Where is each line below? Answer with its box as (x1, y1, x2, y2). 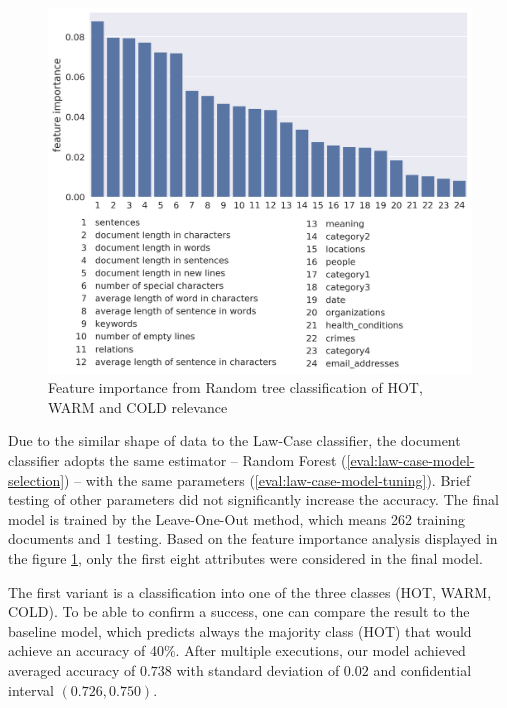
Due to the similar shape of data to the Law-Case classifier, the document (8, 430, 461, 451)
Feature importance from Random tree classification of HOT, (48, 377, 423, 398)
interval (8, 679, 54, 700)
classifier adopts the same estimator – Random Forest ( (8, 449, 347, 470)
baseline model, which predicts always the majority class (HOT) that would (8, 620, 472, 641)
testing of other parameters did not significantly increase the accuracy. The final (8, 489, 499, 510)
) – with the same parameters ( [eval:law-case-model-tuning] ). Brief (64, 469, 471, 490)
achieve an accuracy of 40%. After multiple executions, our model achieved (8, 640, 466, 661)
